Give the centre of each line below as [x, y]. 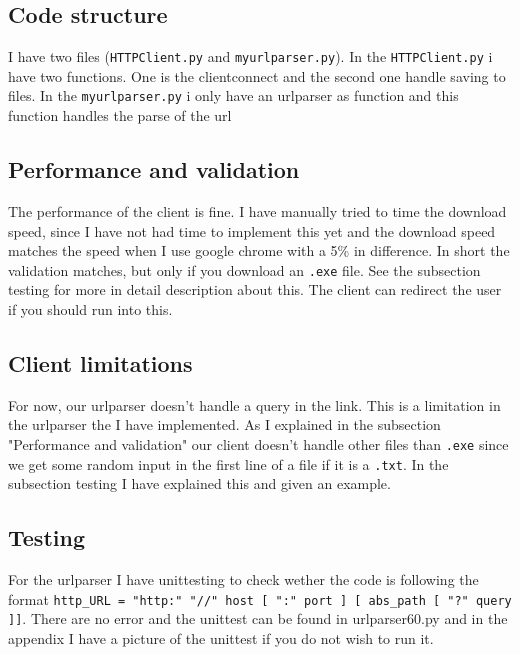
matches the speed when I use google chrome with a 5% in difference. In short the [259, 250]
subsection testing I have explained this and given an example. [199, 483]
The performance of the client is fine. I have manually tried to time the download [257, 210]
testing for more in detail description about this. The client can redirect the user [255, 289]
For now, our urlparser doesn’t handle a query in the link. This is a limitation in [254, 404]
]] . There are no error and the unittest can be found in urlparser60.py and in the [258, 618]
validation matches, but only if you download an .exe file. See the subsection [244, 269]
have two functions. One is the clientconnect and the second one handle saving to [257, 75]
